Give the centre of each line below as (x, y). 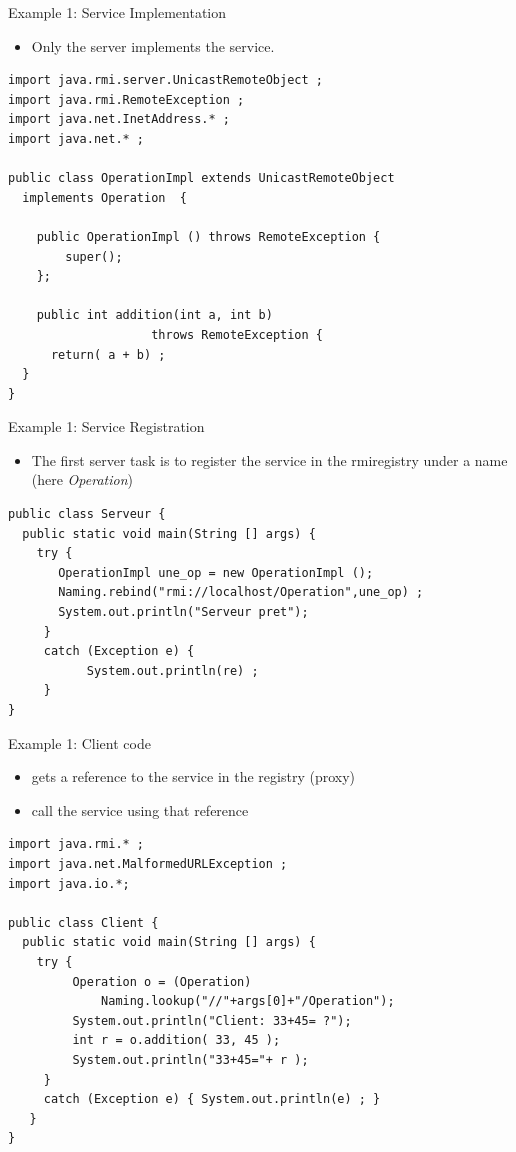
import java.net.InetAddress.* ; (119, 119)
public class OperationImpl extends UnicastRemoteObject (201, 178)
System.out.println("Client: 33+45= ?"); (212, 1020)
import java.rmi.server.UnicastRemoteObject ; (165, 80)
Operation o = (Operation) (162, 981)
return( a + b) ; (108, 354)
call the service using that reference (140, 809)
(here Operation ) (82, 479)
